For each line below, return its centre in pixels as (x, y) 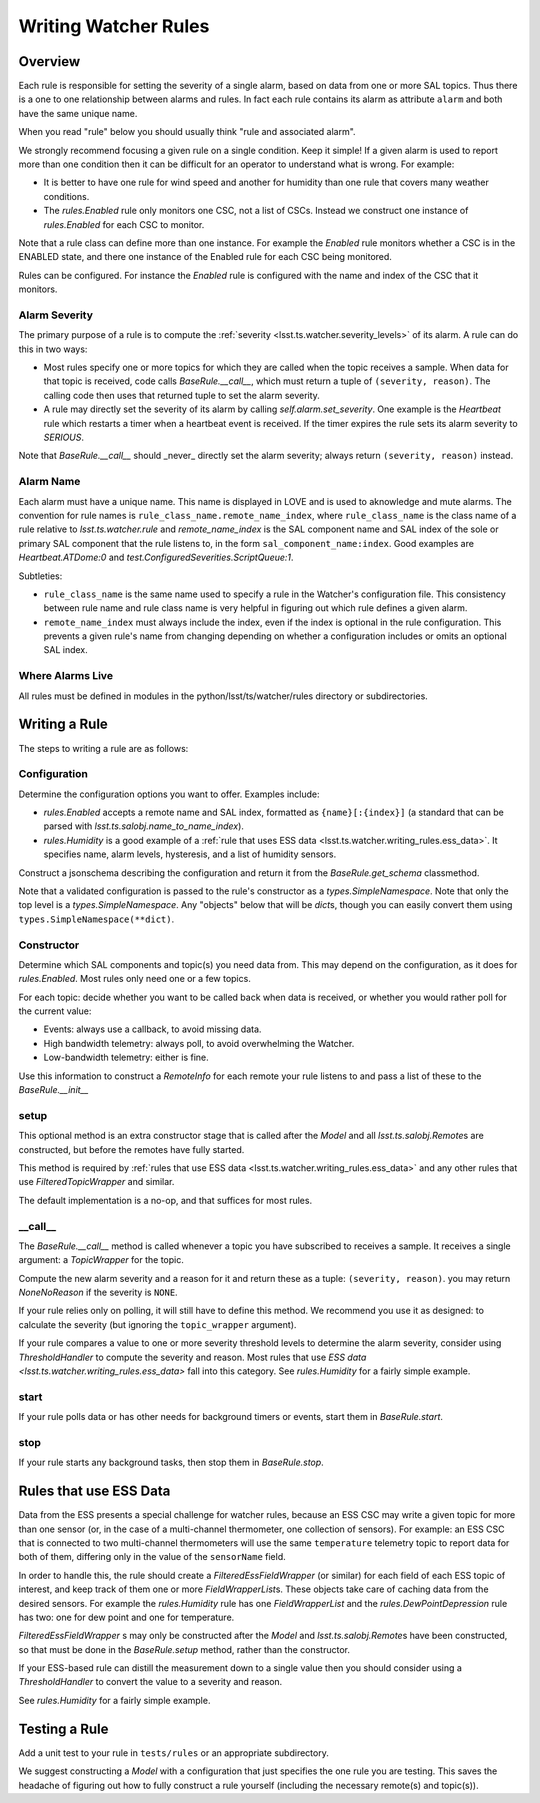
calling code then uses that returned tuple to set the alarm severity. (181, 395)
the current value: (55, 1011)
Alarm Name (49, 482)
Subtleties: (40, 576)
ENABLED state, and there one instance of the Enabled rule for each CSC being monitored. (205, 257)
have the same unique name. (78, 113)
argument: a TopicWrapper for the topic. (101, 1260)
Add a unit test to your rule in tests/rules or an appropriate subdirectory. (173, 1752)
